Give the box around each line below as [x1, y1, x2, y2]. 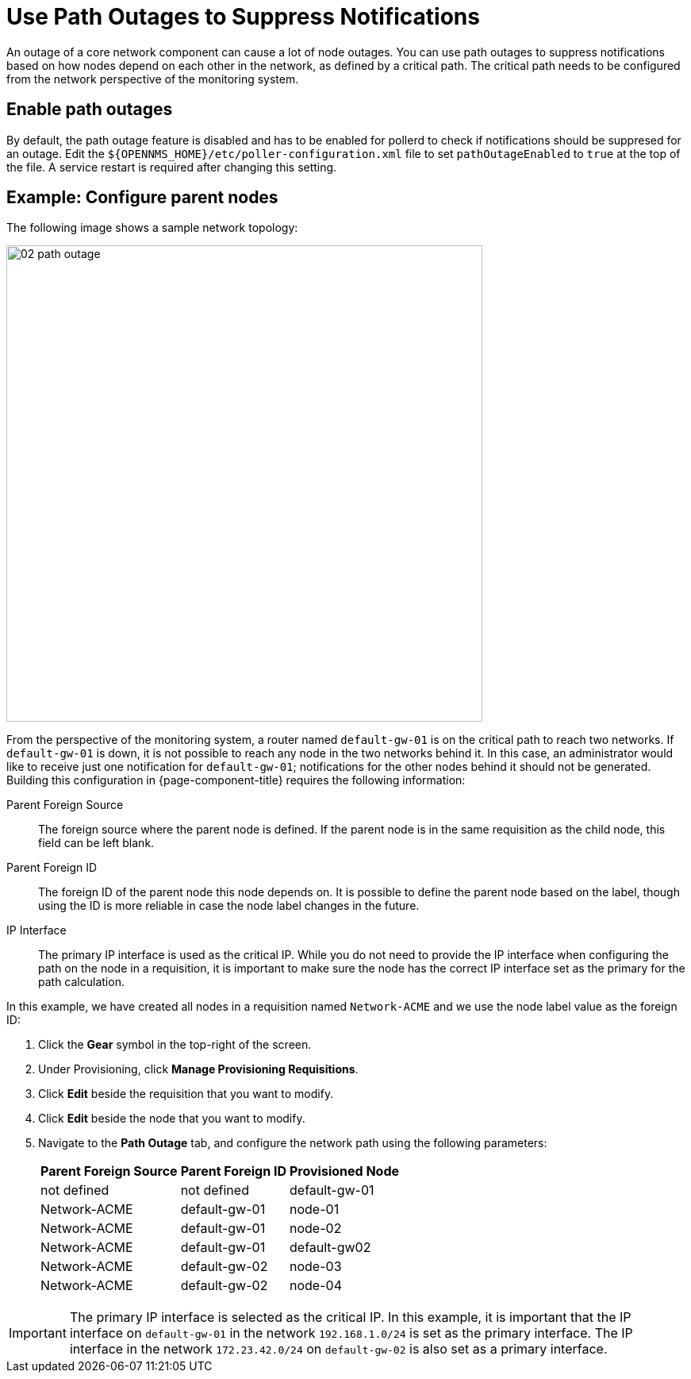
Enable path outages [6, 99, 173, 120]
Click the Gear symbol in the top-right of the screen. [38, 1038, 312, 1052]
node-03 [290, 1258, 342, 1275]
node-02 [290, 1220, 342, 1237]
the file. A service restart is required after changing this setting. [6, 160, 337, 174]
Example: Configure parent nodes [6, 187, 278, 208]
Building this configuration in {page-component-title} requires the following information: [6, 773, 466, 788]
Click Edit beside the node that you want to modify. [38, 1111, 305, 1126]
